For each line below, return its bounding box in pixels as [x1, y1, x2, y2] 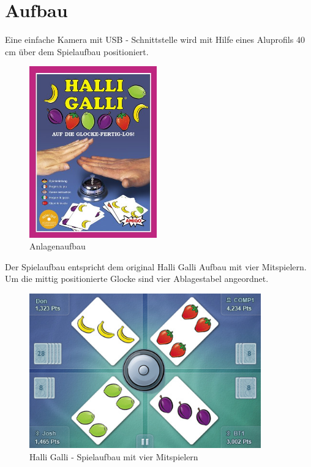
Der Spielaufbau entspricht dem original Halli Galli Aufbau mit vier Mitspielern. [5, 260, 307, 273]
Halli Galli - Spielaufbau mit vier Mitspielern [29, 450, 198, 463]
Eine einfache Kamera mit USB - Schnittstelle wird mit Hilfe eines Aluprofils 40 [5, 33, 305, 46]
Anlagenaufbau [29, 240, 86, 252]
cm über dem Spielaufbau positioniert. [5, 45, 149, 58]
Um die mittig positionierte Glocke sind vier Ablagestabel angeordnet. [5, 272, 269, 285]
